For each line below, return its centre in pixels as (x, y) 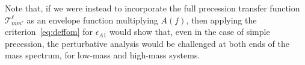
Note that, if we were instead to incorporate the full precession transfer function (152, 8)
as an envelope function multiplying (92, 20)
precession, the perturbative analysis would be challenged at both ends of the (147, 43)
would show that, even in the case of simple (190, 32)
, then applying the (221, 20)
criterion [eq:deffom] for (49, 32)
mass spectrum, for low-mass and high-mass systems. (103, 55)
